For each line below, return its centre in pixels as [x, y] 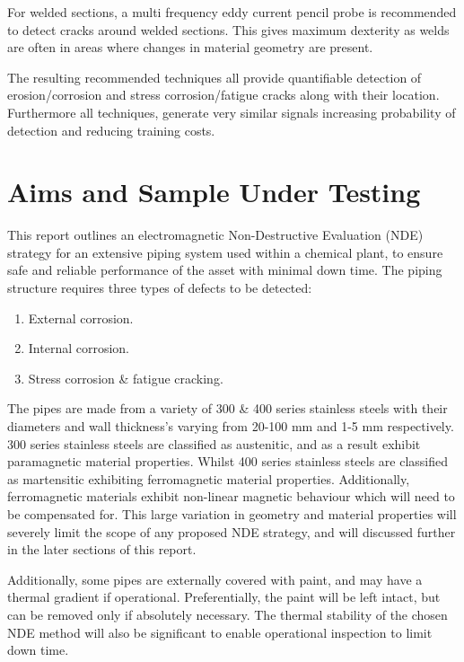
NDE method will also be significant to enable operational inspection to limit [220, 632]
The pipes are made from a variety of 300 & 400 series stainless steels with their [228, 408]
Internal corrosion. [79, 348]
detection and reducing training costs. [111, 130]
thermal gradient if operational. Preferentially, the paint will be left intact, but [224, 597]
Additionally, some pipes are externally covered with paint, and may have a [215, 579]
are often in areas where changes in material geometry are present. [190, 47]
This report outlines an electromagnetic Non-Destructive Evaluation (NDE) [215, 235]
